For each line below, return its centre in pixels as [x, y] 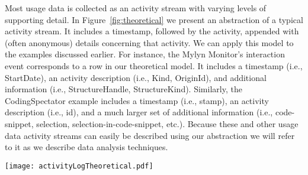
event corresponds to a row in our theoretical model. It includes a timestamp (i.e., [154, 65]
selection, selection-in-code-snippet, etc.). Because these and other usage [167, 123]
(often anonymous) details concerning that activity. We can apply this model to [149, 42]
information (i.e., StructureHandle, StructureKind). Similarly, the [123, 89]
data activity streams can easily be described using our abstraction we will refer [150, 135]
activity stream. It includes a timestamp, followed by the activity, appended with [152, 31]
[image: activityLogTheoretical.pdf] [79, 166]
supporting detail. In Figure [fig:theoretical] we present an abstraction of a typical [154, 19]
